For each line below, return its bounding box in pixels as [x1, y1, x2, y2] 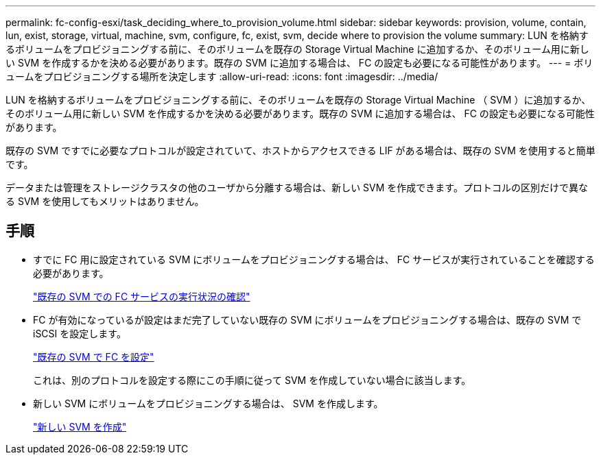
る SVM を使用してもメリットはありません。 [5, 195, 204, 207]
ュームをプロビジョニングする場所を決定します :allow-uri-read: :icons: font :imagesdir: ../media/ [5, 71, 438, 82]
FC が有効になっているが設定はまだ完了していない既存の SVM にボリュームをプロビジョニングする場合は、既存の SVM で [33, 313, 582, 326]
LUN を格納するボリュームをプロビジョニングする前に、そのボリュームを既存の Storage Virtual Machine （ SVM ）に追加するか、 [5, 94, 591, 106]
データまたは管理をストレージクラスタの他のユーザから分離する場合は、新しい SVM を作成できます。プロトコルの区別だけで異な [5, 182, 588, 193]
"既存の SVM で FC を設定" [33, 350, 154, 363]
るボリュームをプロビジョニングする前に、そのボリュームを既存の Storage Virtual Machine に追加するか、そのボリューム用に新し [5, 43, 589, 55]
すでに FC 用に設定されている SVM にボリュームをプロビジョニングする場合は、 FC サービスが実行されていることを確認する [33, 253, 595, 265]
